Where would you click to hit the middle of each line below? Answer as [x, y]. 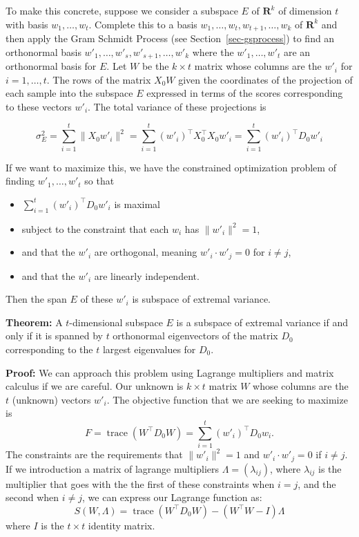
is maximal [137, 204]
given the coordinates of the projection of [265, 79]
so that [99, 181]
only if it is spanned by [54, 336]
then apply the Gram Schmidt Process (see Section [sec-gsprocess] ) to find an [170, 38]
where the [213, 51]
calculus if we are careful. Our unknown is [95, 386]
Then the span [36, 299]
